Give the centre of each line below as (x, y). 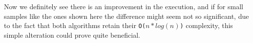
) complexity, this (206, 25)
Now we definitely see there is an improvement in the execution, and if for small (124, 6)
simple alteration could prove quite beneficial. (72, 35)
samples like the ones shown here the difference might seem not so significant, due (126, 16)
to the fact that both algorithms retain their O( (75, 25)
